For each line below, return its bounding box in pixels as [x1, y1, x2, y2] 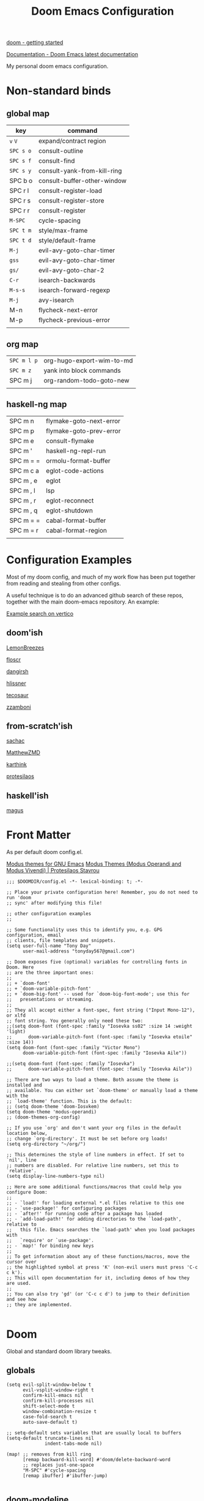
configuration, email [6, 932, 62, 938]
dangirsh [6, 667, 29, 675]
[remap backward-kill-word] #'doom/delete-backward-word [22, 1456, 171, 1462]
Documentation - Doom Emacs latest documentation [6, 51, 139, 58]
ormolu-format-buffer [45, 456, 111, 465]
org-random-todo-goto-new [43, 376, 129, 384]
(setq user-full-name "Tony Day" [6, 943, 92, 949]
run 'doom [6, 895, 32, 901]
